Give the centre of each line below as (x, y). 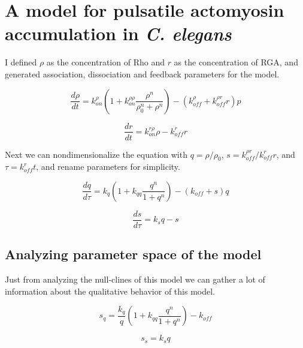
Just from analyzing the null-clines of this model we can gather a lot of (135, 279)
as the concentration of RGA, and (236, 62)
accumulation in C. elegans (118, 34)
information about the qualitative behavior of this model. (110, 291)
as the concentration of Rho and (105, 62)
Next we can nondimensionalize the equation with (96, 154)
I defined (21, 62)
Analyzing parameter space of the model (133, 254)
